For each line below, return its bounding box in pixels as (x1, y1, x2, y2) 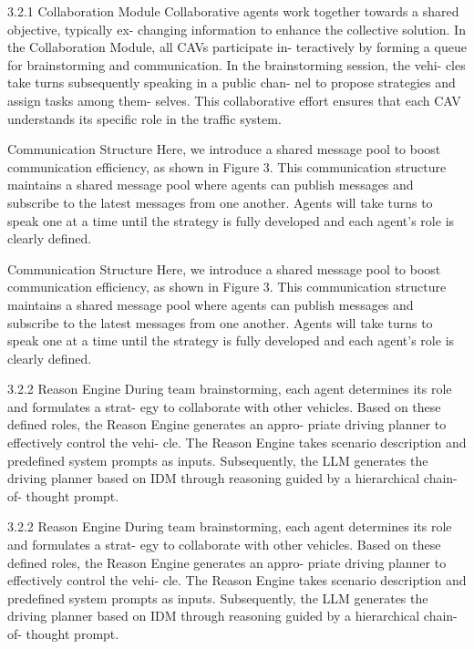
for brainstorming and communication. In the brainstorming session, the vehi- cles (7, 55, 466, 74)
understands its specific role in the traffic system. (7, 108, 282, 128)
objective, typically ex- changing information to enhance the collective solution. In (7, 19, 466, 38)
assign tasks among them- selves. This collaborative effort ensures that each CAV (7, 90, 461, 109)
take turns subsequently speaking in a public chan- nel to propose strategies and (7, 73, 456, 92)
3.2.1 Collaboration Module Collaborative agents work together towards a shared (7, 2, 459, 20)
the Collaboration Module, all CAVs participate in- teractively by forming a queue (7, 37, 467, 57)
